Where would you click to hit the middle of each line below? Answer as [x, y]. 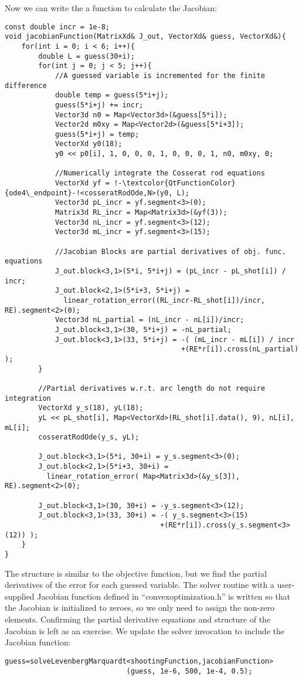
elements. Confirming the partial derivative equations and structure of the [138, 619]
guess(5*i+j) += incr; [99, 105]
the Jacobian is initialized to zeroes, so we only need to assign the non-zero [140, 608]
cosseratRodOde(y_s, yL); [89, 437]
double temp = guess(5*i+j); [112, 95]
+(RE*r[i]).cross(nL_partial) [240, 349]
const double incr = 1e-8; [57, 27]
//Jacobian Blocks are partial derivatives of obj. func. [170, 251]
